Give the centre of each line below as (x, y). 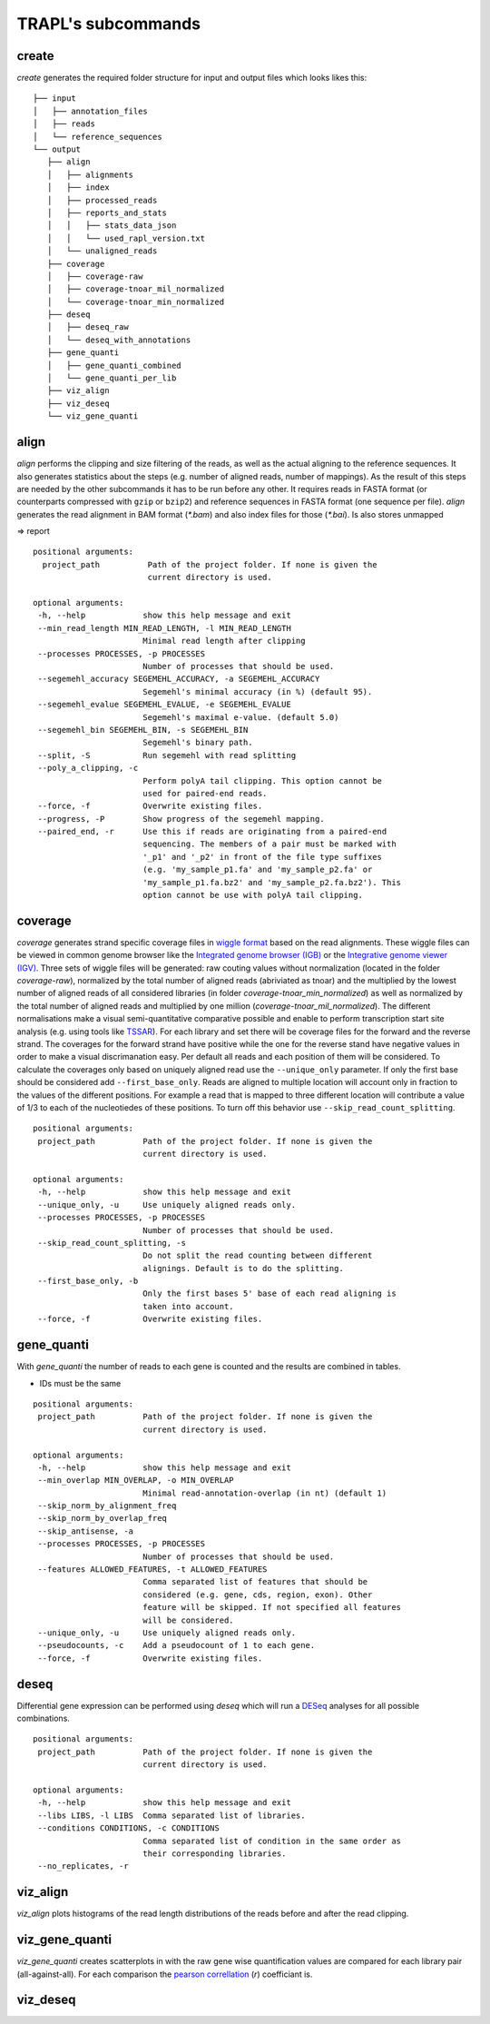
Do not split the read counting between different (257, 1256)
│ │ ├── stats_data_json (112, 226)
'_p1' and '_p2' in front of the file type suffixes (262, 857)
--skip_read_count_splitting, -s (112, 1243)
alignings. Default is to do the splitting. (243, 1268)
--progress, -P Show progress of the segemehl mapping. (181, 819)
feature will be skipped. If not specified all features (272, 1608)
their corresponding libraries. (214, 1853)
